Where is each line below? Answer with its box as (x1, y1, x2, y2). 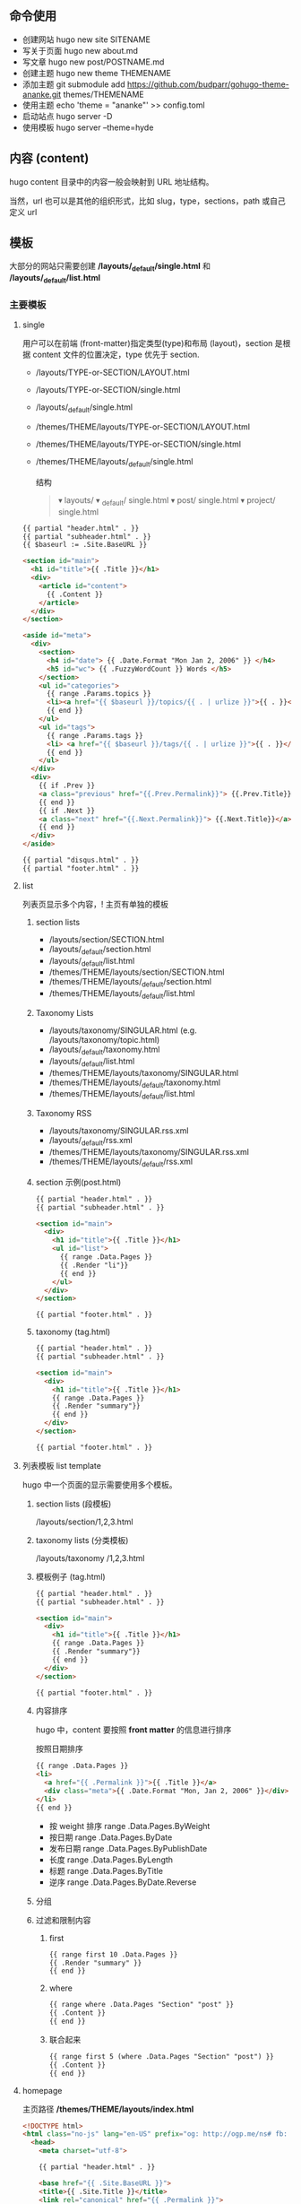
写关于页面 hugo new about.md (21, 45, 139, 56)
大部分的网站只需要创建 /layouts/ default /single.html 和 (9, 261, 211, 273)
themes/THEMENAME (63, 89, 145, 100)
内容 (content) (9, 151, 90, 166)
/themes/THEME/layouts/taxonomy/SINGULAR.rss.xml (48, 1147, 249, 1158)
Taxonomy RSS (35, 1108, 92, 1119)
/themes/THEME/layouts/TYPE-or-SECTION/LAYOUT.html (35, 421, 251, 432)
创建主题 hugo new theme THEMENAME (21, 67, 172, 78)
